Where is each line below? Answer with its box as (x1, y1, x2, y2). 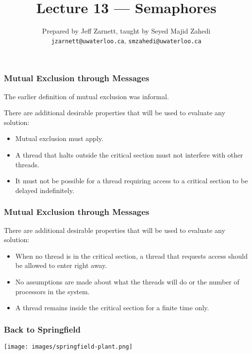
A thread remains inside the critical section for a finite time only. (15, 302, 209, 313)
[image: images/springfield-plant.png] (4, 343, 133, 351)
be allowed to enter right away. (15, 260, 107, 270)
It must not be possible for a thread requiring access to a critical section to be (15, 176, 248, 186)
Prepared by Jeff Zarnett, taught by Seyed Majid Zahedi (42, 26, 211, 36)
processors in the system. (15, 286, 90, 296)
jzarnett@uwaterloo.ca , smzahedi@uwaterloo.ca (51, 35, 202, 45)
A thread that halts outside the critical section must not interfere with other (15, 150, 243, 160)
